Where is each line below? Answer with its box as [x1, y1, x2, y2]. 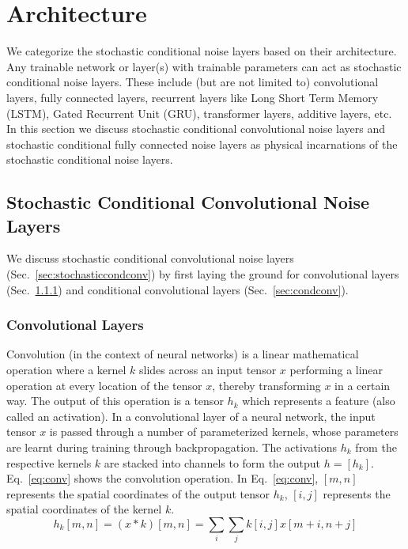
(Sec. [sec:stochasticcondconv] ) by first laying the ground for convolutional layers [6, 266, 399, 282]
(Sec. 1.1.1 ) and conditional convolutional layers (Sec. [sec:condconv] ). [6, 281, 349, 297]
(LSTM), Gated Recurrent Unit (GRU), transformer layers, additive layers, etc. [6, 104, 392, 121]
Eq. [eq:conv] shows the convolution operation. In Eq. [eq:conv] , [6, 470, 319, 487]
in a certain [334, 377, 391, 393]
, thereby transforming [212, 377, 321, 393]
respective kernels [6, 454, 92, 471]
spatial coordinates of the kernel [6, 501, 162, 517]
